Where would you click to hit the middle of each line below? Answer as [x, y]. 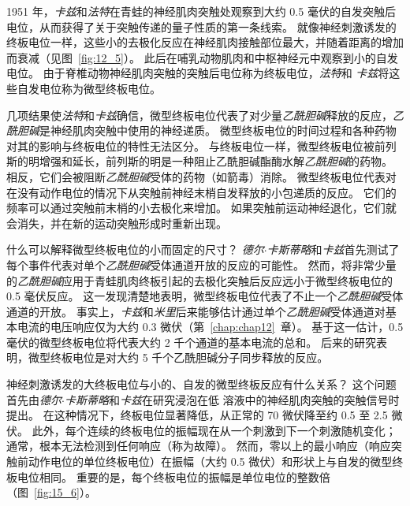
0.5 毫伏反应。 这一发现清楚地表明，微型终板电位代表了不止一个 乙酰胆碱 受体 [205, 296]
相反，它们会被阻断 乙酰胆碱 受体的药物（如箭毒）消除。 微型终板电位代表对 [201, 176]
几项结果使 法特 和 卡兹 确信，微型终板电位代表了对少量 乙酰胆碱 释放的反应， [199, 115]
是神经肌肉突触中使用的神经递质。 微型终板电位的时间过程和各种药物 [218, 130]
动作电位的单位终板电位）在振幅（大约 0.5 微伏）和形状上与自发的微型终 [216, 461]
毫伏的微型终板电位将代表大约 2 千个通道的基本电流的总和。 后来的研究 [191, 342]
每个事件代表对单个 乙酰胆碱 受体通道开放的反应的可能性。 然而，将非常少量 [201, 264]
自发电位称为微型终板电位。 [89, 88]
